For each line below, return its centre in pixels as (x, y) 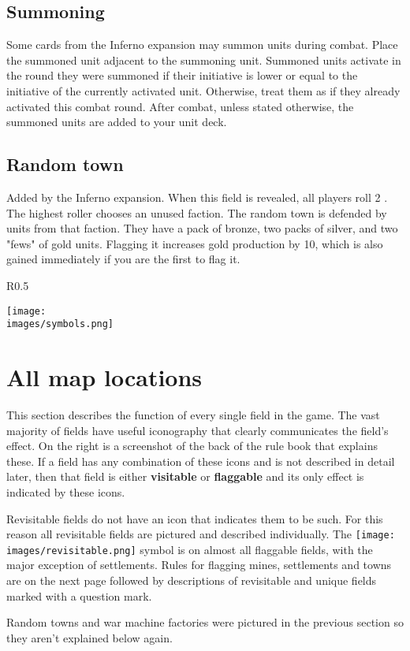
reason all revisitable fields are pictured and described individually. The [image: (201, 534)
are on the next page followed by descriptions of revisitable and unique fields (192, 580)
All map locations (104, 377)
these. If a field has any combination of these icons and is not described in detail (201, 461)
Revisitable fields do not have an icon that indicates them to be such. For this (195, 518)
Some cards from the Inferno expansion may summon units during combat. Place (202, 45)
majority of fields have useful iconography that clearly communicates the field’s (198, 430)
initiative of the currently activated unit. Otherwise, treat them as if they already (203, 90)
